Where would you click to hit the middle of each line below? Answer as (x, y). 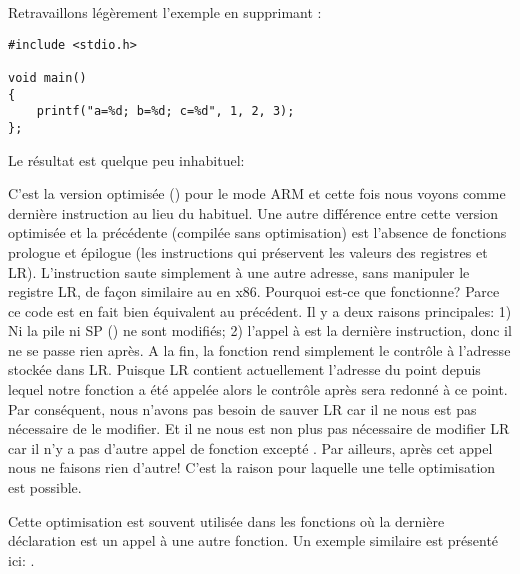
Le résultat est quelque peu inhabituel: (126, 159)
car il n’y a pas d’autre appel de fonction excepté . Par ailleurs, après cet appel (250, 447)
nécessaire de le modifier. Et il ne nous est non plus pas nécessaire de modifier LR (259, 428)
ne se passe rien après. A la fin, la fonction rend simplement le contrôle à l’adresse (259, 349)
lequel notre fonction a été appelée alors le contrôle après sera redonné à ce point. (258, 389)
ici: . (21, 559)
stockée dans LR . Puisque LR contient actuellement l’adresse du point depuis (244, 369)
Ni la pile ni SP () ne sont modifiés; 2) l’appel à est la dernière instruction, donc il (260, 330)
